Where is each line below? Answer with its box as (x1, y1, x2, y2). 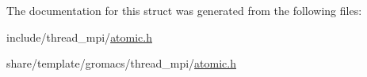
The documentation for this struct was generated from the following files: (6, 2, 362, 18)
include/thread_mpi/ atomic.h (6, 28, 153, 45)
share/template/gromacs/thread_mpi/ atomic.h (6, 55, 237, 71)
